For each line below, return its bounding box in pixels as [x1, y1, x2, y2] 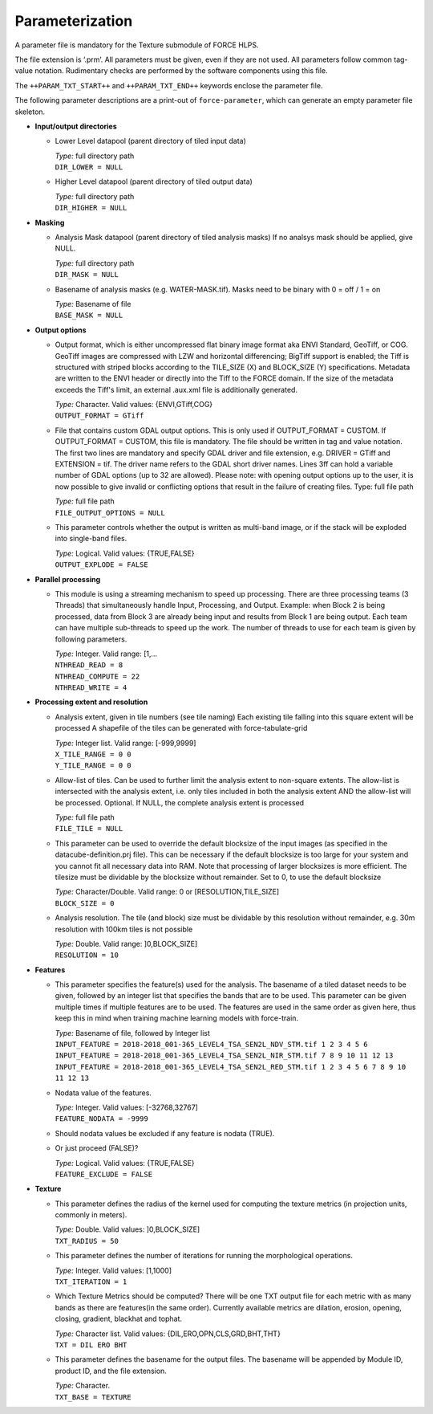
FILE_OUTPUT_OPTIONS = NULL [55, 508, 166, 517]
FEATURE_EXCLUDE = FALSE [55, 1169, 152, 1179]
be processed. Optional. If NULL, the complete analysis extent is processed [55, 797, 305, 807]
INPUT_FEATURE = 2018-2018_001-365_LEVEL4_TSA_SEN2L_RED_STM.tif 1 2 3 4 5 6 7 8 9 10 [55, 1062, 407, 1071]
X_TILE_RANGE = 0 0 [55, 750, 132, 759]
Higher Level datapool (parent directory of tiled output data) [55, 177, 253, 186]
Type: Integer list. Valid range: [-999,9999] [55, 738, 196, 748]
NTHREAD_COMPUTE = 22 [55, 671, 140, 681]
